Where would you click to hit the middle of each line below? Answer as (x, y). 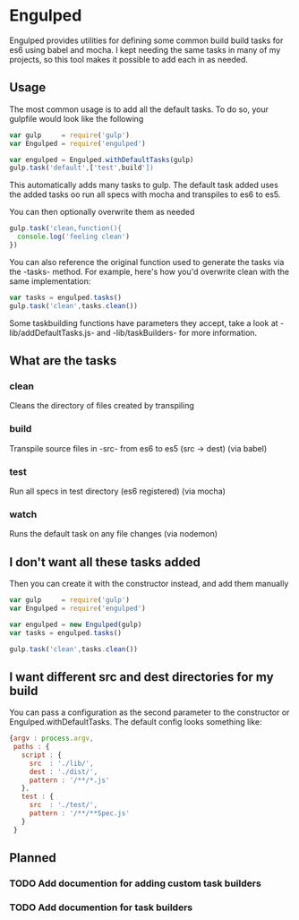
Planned (33, 858)
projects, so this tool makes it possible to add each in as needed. (129, 59)
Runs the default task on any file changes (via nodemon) (113, 534)
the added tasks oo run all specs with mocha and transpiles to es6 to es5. (145, 194)
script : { (42, 755)
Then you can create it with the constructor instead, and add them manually (149, 584)
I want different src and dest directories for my (142, 677)
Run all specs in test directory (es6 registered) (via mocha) (118, 491)
